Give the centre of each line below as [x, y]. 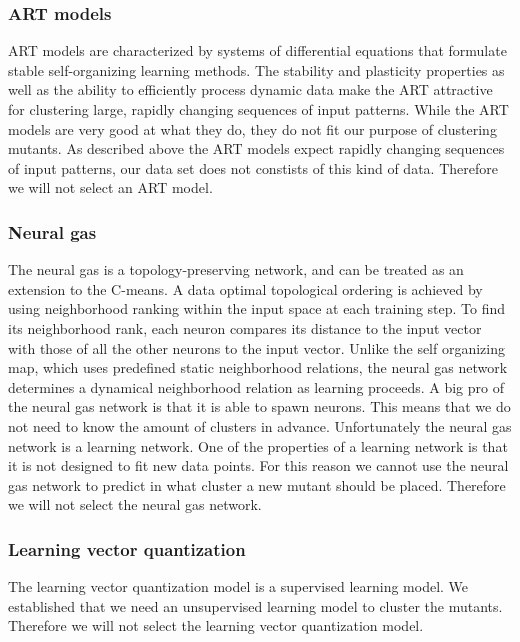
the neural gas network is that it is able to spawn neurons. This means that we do [259, 406]
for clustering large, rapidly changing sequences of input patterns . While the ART [258, 109]
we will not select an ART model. [110, 187]
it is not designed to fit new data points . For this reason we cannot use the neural [258, 465]
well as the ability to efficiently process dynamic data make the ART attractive [250, 89]
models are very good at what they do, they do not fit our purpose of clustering [252, 128]
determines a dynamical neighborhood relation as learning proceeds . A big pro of [256, 386]
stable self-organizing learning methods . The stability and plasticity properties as [256, 69]
